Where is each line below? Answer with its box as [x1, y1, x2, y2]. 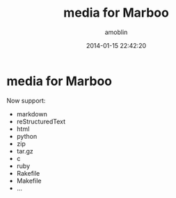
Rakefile [16, 169, 40, 177]
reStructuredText [16, 117, 66, 125]
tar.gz [16, 146, 34, 155]
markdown [16, 109, 48, 118]
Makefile [16, 176, 42, 185]
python [16, 132, 38, 140]
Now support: [6, 96, 46, 105]
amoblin [104, 28, 128, 36]
